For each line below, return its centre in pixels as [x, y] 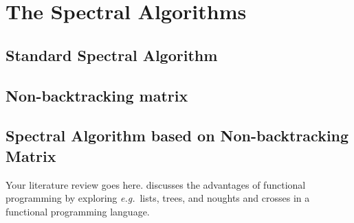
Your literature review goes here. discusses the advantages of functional [156, 184]
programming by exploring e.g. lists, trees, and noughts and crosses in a [158, 198]
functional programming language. [78, 211]
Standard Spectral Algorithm [112, 55]
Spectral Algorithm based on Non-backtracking [177, 136]
